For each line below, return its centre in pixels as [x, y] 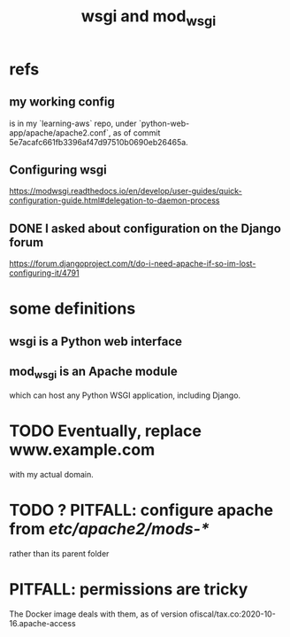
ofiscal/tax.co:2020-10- [233, 614]
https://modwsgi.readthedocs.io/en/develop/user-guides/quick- [126, 191]
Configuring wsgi [58, 170]
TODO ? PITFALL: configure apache [141, 510]
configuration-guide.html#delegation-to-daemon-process [114, 200]
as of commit [137, 132]
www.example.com [82, 450]
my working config [62, 102]
